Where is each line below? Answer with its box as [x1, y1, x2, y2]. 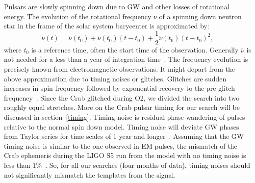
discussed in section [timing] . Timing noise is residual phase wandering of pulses [4, 112, 245, 122]
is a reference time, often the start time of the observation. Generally [31, 44, 239, 54]
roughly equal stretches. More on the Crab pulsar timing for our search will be [4, 102, 240, 112]
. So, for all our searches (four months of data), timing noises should [45, 159, 251, 170]
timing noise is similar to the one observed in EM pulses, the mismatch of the [4, 140, 237, 151]
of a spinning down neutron [159, 11, 242, 21]
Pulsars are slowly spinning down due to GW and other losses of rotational [4, 1, 229, 11]
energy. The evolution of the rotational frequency [4, 11, 152, 21]
